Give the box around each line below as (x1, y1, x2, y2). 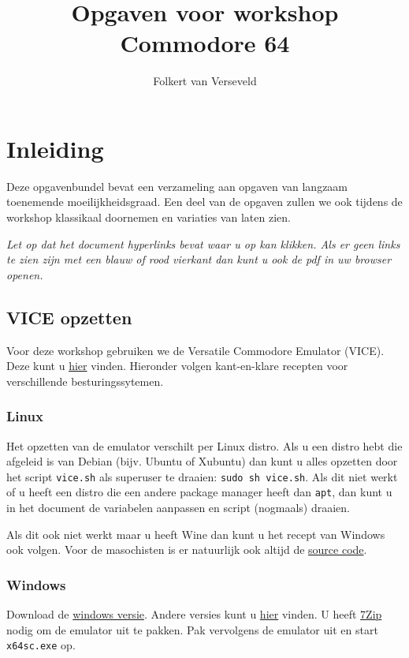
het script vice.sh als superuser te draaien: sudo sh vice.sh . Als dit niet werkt (6, 468, 398, 484)
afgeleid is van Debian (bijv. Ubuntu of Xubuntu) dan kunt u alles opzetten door (6, 453, 398, 469)
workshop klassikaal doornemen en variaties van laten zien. (6, 209, 291, 226)
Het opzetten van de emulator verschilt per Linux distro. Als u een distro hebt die (6, 437, 403, 454)
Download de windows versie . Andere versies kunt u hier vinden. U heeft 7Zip (6, 606, 382, 622)
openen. (6, 266, 43, 282)
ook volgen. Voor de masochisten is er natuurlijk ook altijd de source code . (6, 541, 367, 558)
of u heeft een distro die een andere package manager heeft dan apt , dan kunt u (6, 484, 392, 500)
